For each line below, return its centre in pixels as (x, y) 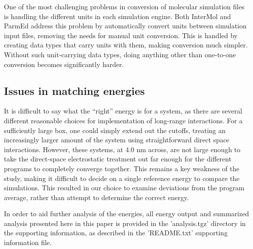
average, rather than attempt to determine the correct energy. (96, 197)
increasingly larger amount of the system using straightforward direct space (117, 140)
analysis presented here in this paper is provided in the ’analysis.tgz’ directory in (125, 223)
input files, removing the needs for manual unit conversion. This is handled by (121, 35)
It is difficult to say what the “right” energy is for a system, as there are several (123, 111)
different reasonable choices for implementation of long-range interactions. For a (123, 120)
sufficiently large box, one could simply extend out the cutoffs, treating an (115, 130)
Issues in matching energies (74, 90)
